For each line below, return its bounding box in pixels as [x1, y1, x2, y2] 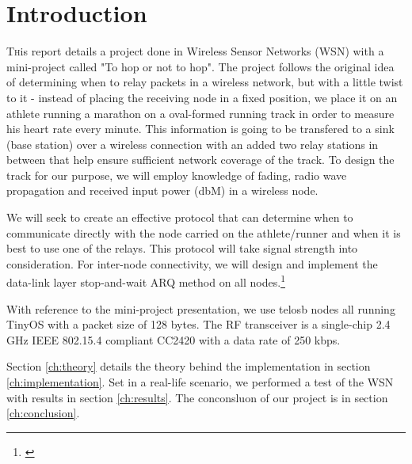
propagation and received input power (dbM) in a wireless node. [6, 182, 319, 199]
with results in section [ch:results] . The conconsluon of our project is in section [6, 389, 388, 405]
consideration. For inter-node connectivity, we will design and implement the [6, 255, 378, 272]
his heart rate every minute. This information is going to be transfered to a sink [6, 120, 395, 137]
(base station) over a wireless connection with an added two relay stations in [6, 135, 379, 152]
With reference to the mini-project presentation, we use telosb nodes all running [6, 300, 395, 317]
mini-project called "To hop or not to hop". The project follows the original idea [6, 58, 395, 74]
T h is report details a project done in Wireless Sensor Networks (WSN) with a [6, 43, 384, 59]
